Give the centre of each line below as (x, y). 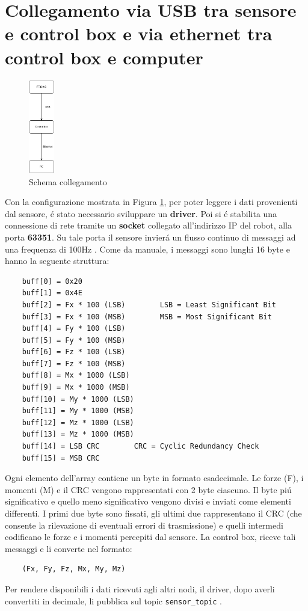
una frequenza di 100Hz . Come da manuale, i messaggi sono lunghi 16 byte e (147, 249)
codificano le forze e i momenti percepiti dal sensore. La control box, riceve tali (150, 537)
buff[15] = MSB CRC (61, 458)
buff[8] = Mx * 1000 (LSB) (76, 376)
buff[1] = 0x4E (52, 293)
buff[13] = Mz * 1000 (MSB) (78, 434)
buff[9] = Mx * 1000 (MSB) (76, 388)
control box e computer (104, 57)
